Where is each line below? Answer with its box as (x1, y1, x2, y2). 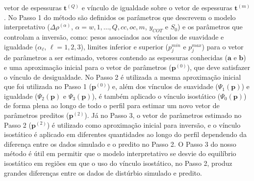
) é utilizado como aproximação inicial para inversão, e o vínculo (47, 119, 241, 130)
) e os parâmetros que (177, 22, 243, 32)
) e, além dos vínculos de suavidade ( (107, 81, 218, 91)
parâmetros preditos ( (4, 110, 69, 120)
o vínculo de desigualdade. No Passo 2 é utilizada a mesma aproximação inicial (4, 71, 241, 82)
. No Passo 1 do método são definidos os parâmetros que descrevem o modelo (4, 12, 236, 22)
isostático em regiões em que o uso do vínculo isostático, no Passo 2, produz (4, 158, 232, 168)
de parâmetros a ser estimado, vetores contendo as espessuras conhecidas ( (4, 52, 228, 63)
